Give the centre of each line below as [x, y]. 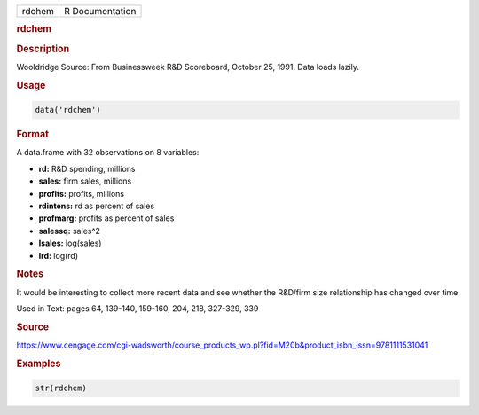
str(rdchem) [61, 388]
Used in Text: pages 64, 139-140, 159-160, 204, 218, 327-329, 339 [137, 308]
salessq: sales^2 [70, 231]
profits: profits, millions [81, 193]
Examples [39, 364]
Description [43, 49]
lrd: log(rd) [59, 255]
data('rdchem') [68, 110]
